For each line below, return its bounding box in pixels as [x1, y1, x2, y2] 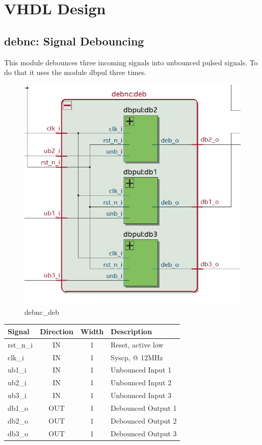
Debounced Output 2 [111, 415, 177, 426]
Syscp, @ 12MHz [111, 352, 163, 362]
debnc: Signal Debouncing [4, 33, 144, 48]
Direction [40, 326, 73, 336]
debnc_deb [24, 306, 60, 317]
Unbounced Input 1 [111, 364, 172, 375]
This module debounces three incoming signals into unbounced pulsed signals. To [4, 57, 258, 67]
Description [111, 326, 152, 336]
